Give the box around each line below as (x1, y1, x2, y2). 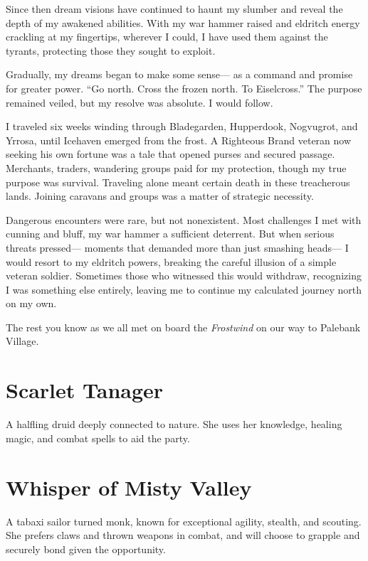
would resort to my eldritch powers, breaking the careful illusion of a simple (6, 254, 337, 269)
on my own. (6, 296, 57, 311)
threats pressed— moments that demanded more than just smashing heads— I (6, 240, 349, 255)
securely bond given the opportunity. (6, 541, 166, 556)
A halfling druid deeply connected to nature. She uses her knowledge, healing (6, 417, 342, 432)
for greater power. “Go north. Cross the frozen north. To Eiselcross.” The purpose (6, 80, 362, 95)
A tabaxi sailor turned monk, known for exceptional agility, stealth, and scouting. (6, 513, 362, 528)
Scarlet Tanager (6, 375, 164, 405)
